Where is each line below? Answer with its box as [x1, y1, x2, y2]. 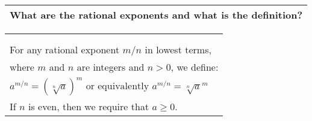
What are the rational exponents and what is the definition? [10, 8, 303, 22]
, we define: [170, 60, 219, 74]
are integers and [76, 60, 145, 74]
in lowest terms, [145, 43, 211, 56]
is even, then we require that [28, 99, 149, 113]
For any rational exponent [10, 43, 120, 56]
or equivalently [86, 81, 149, 91]
